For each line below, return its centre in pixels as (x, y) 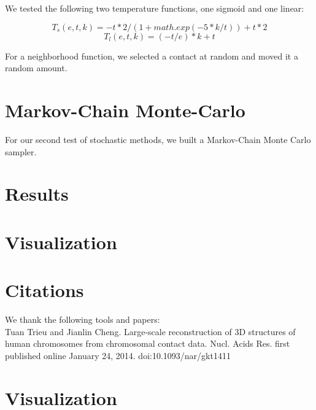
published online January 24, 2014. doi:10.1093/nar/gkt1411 (118, 355)
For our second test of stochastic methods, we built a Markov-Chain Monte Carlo (158, 139)
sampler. (21, 151)
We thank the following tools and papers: (83, 319)
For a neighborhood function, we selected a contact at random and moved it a (152, 56)
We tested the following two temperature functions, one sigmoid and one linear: (155, 8)
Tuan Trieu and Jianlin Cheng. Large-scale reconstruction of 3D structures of (150, 331)
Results (37, 194)
